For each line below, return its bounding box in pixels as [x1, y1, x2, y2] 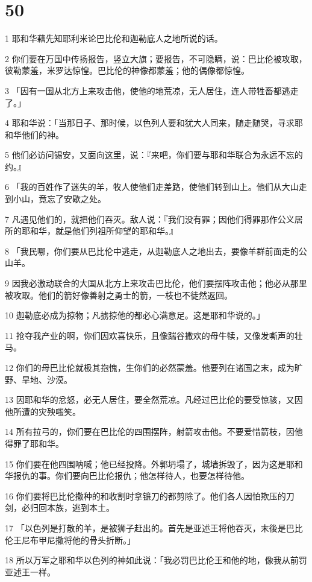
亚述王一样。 [5, 565, 55, 578]
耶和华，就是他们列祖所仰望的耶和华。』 [21, 224, 178, 237]
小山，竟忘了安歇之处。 [13, 192, 106, 205]
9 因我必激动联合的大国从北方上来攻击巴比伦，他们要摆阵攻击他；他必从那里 [5, 277, 307, 289]
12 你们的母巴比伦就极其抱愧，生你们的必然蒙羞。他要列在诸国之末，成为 [5, 361, 295, 373]
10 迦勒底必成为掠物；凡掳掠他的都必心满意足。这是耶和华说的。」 [5, 309, 265, 321]
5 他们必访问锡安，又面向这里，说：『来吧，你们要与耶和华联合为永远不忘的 [5, 148, 303, 161]
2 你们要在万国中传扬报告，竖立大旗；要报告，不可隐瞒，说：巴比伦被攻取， [5, 52, 307, 65]
